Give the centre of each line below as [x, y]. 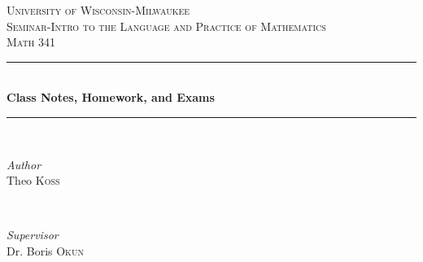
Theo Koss [33, 180]
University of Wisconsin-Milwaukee [98, 10]
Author [24, 164]
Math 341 [31, 42]
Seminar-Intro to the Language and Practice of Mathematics [166, 26]
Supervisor [33, 235]
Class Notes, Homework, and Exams [111, 97]
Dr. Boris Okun [45, 250]
